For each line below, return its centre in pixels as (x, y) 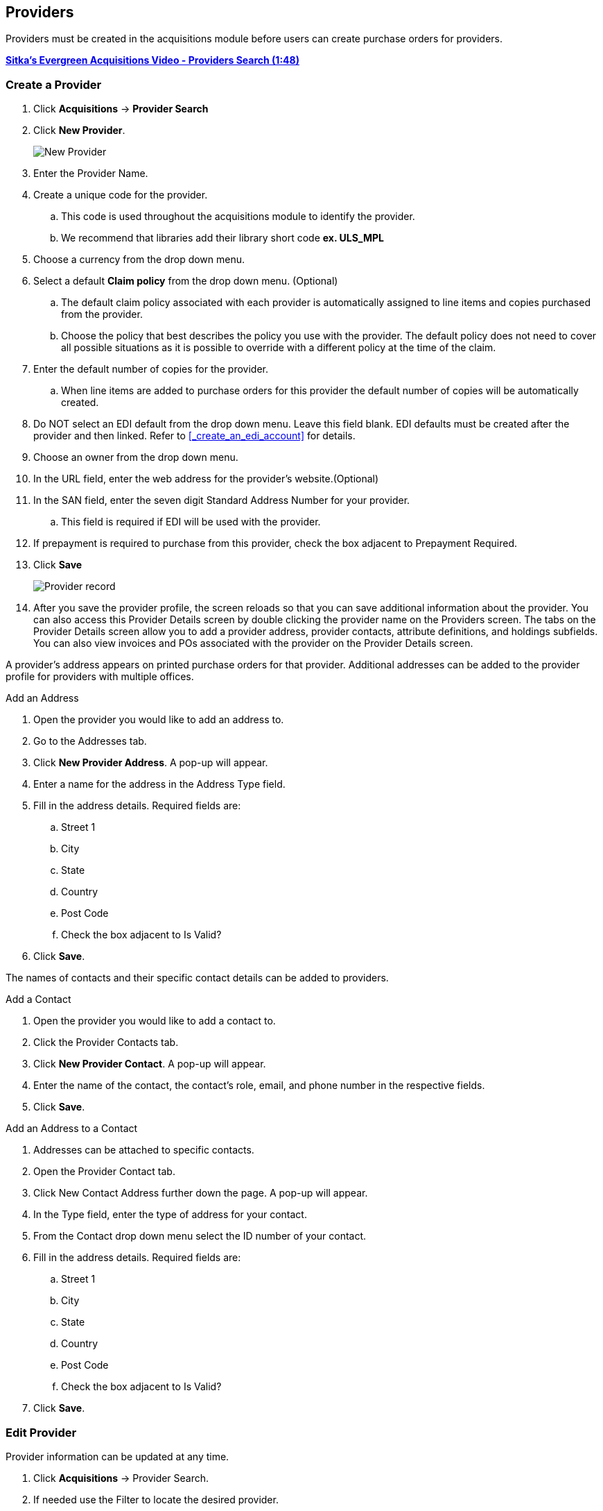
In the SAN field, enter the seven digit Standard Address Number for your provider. (222, 500)
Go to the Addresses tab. (90, 741)
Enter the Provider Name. (91, 174)
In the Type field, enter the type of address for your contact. (170, 1215)
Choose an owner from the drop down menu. (136, 457)
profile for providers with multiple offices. (100, 677)
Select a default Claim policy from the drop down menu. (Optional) (186, 281)
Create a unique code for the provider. (121, 195)
